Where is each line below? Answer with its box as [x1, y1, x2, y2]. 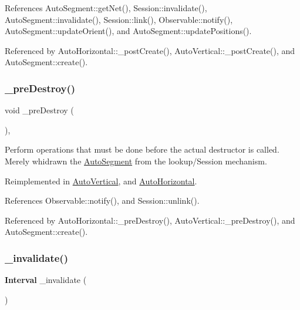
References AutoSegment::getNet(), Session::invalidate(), [5, 2, 207, 14]
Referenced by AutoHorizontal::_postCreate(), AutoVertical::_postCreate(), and [5, 44, 295, 56]
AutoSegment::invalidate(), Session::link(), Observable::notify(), [5, 13, 233, 25]
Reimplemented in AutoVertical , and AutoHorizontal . [5, 174, 197, 187]
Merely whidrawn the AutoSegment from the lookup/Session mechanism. [5, 154, 267, 167]
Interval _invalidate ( [5, 274, 87, 286]
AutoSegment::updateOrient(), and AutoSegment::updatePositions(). [5, 25, 252, 37]
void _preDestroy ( [5, 104, 74, 116]
